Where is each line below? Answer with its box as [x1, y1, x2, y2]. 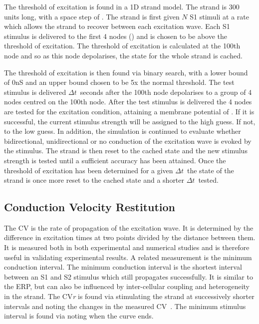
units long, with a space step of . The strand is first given [4, 11, 180, 21]
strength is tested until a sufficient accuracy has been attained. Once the [4, 155, 226, 165]
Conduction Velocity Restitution [4, 199, 176, 215]
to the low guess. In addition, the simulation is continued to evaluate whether [4, 126, 241, 136]
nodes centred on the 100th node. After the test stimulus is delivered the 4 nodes [4, 96, 252, 107]
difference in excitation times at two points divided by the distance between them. [4, 232, 256, 243]
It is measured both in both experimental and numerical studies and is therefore [4, 242, 250, 253]
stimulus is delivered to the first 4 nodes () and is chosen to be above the [4, 30, 228, 41]
